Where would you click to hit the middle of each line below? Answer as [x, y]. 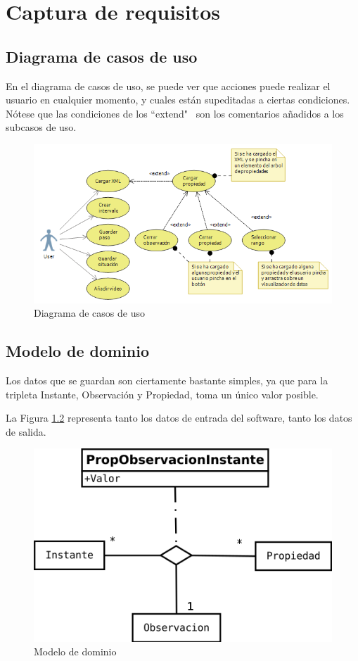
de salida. [26, 431]
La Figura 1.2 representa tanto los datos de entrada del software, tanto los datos [179, 418]
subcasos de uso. [41, 127]
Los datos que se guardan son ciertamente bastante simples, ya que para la [167, 380]
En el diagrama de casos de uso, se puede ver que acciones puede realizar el [168, 86]
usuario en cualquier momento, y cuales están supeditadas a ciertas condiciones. [178, 100]
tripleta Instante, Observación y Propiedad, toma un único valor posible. [162, 394]
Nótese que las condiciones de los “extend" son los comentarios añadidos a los [175, 113]
